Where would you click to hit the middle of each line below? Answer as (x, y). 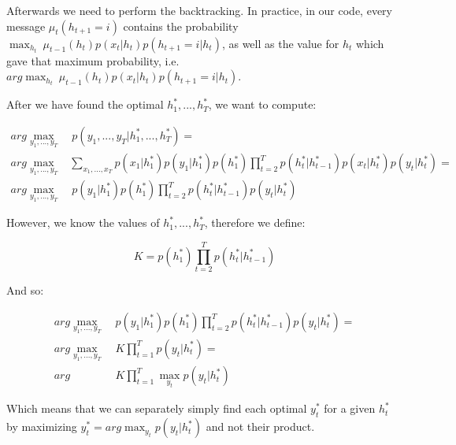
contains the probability (181, 26)
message (26, 26)
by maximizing (42, 426)
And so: (25, 290)
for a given (350, 408)
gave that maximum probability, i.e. (93, 60)
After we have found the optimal (85, 104)
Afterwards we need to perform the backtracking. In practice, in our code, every (199, 10)
